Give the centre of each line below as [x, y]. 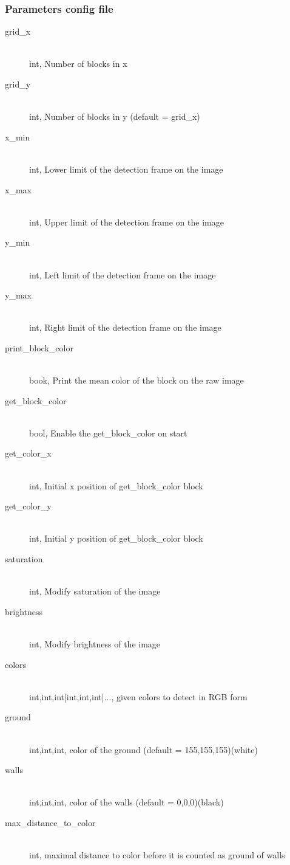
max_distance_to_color [50, 822]
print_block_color [39, 347]
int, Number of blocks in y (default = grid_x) [115, 116]
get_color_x [28, 453]
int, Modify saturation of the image [95, 591]
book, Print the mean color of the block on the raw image [137, 380]
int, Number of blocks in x [78, 64]
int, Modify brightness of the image [95, 644]
